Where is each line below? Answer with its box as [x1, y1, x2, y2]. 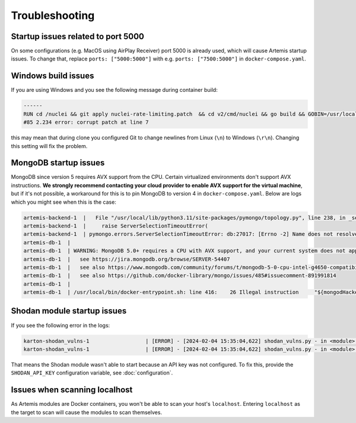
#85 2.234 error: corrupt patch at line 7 [23, 119, 149, 126]
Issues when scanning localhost [11, 385, 133, 395]
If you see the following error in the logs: [11, 322, 110, 329]
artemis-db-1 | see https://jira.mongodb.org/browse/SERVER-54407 [23, 255, 230, 262]
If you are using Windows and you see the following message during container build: [11, 86, 218, 94]
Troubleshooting [11, 9, 95, 22]
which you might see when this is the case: [11, 198, 117, 206]
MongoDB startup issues [11, 158, 105, 168]
